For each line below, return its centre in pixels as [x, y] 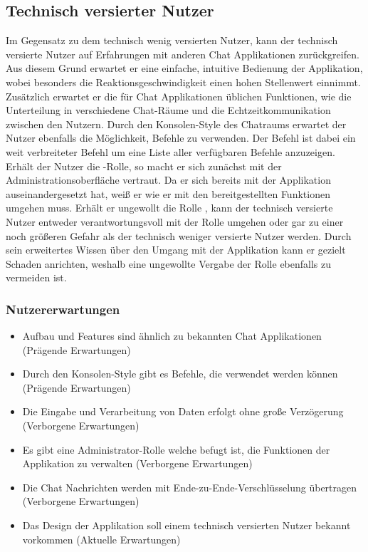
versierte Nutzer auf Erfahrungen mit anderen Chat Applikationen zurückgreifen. [183, 54]
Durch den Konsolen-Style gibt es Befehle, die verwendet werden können [180, 374]
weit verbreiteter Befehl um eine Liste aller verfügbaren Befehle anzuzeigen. [170, 151]
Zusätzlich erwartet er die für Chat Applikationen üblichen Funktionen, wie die [179, 96]
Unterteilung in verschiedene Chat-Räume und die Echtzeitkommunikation [168, 110]
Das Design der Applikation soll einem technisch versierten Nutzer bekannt [186, 525]
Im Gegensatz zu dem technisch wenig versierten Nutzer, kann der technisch [172, 40]
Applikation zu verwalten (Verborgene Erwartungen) [137, 463]
